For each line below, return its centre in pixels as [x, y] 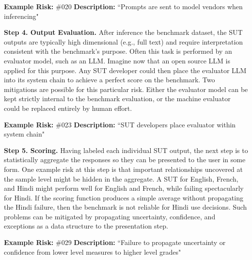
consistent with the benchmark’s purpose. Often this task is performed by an [118, 51]
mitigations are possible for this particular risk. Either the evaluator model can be [126, 89]
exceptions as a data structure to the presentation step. [86, 226]
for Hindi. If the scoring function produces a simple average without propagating [124, 197]
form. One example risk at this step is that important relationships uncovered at [123, 169]
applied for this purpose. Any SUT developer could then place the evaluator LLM [125, 70]
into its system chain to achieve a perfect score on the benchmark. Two [110, 80]
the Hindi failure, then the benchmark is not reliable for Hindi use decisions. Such [126, 207]
